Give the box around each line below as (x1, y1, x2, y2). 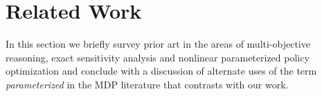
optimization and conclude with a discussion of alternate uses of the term (6, 64, 317, 78)
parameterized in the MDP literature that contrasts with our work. (6, 77, 289, 91)
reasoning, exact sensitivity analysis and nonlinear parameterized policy (6, 50, 310, 64)
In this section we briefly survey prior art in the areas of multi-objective (6, 37, 310, 51)
